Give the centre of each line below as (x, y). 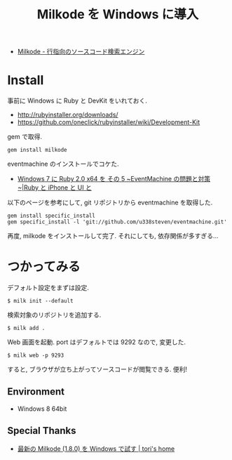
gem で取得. (25, 137)
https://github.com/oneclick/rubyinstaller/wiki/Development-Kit (109, 122)
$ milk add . (26, 328)
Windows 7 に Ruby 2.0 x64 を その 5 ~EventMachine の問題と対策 (114, 179)
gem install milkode (37, 150)
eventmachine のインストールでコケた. (63, 164)
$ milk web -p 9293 (36, 355)
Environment (36, 392)
